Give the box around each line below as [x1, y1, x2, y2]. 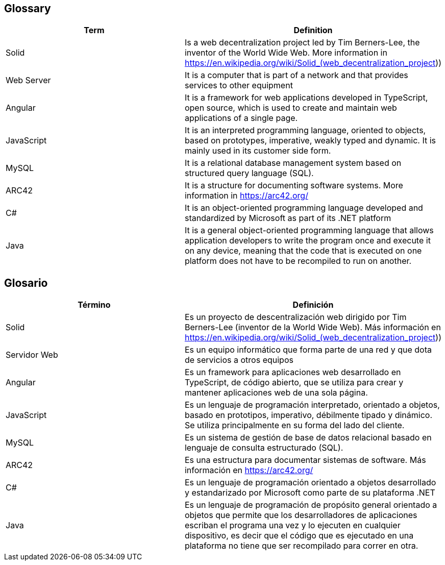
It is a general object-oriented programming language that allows [184, 225, 434, 236]
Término [78, 300, 111, 310]
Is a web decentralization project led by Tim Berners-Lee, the [184, 37, 420, 48]
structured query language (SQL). [184, 168, 314, 179]
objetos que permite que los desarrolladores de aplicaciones [184, 510, 417, 521]
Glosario [4, 276, 48, 289]
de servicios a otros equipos [184, 355, 293, 365]
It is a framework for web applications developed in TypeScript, [184, 92, 428, 103]
